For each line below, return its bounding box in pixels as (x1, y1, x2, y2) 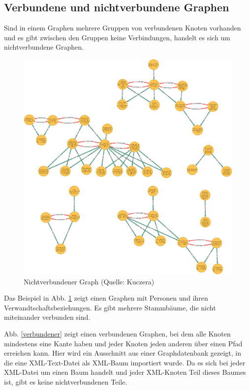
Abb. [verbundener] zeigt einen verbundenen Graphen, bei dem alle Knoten (4, 328, 231, 338)
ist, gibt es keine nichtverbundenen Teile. (4, 376, 127, 387)
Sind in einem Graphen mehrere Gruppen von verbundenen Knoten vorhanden (4, 23, 241, 33)
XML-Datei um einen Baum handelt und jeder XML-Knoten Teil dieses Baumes (4, 367, 246, 377)
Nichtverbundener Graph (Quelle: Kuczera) (24, 276, 155, 286)
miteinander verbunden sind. (4, 312, 91, 322)
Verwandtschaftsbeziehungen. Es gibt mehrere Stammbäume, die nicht (4, 302, 216, 312)
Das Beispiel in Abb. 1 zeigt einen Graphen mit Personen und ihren (4, 293, 208, 303)
